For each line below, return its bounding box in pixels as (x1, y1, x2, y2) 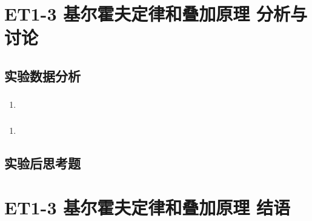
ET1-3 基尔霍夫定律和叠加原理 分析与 (4, 1, 307, 26)
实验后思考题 (4, 153, 81, 172)
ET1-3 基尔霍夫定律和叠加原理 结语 (4, 195, 290, 220)
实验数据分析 (4, 66, 81, 85)
